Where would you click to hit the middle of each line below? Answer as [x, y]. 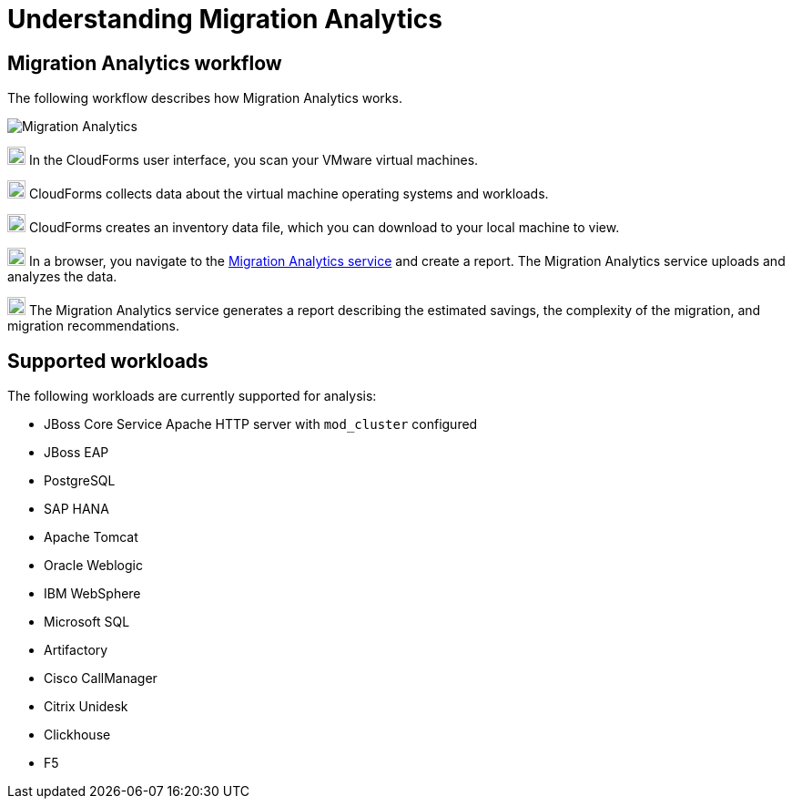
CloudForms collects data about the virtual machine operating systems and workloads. [289, 194]
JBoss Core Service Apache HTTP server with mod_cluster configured [261, 424]
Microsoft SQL [87, 622]
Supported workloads [108, 361]
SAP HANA [76, 509]
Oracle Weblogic [93, 566]
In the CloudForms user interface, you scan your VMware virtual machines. [254, 160]
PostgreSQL [80, 481]
